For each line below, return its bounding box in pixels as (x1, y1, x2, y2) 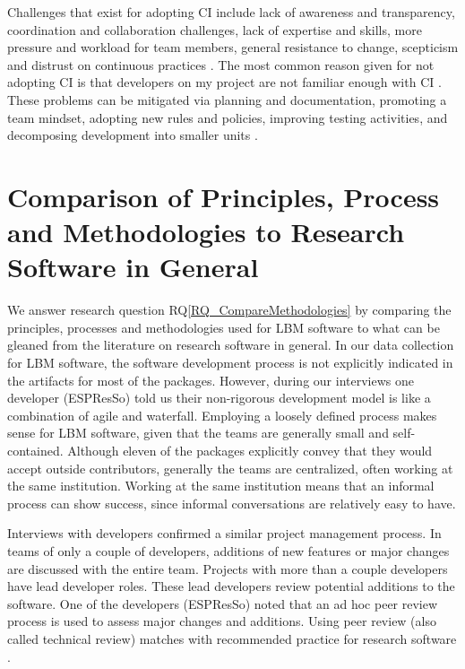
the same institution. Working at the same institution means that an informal (7, 476, 435, 495)
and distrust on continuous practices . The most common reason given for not (7, 55, 435, 74)
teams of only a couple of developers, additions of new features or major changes (7, 541, 450, 560)
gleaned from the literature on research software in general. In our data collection (7, 335, 454, 354)
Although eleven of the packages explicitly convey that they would (67, 441, 433, 459)
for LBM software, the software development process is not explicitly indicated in (7, 353, 453, 372)
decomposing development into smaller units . (7, 126, 258, 144)
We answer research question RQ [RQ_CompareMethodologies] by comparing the (7, 300, 452, 319)
